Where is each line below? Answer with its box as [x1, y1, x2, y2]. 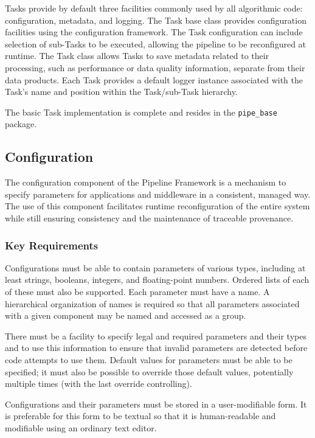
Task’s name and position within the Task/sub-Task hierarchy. [5, 85, 238, 98]
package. [5, 117, 37, 130]
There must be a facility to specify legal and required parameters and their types [5, 329, 306, 342]
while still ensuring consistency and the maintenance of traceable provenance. [5, 211, 294, 224]
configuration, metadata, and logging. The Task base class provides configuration [5, 13, 306, 26]
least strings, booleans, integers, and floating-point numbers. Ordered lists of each [5, 273, 310, 286]
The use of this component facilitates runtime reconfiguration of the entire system [5, 200, 310, 212]
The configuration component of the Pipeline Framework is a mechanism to [5, 176, 286, 189]
